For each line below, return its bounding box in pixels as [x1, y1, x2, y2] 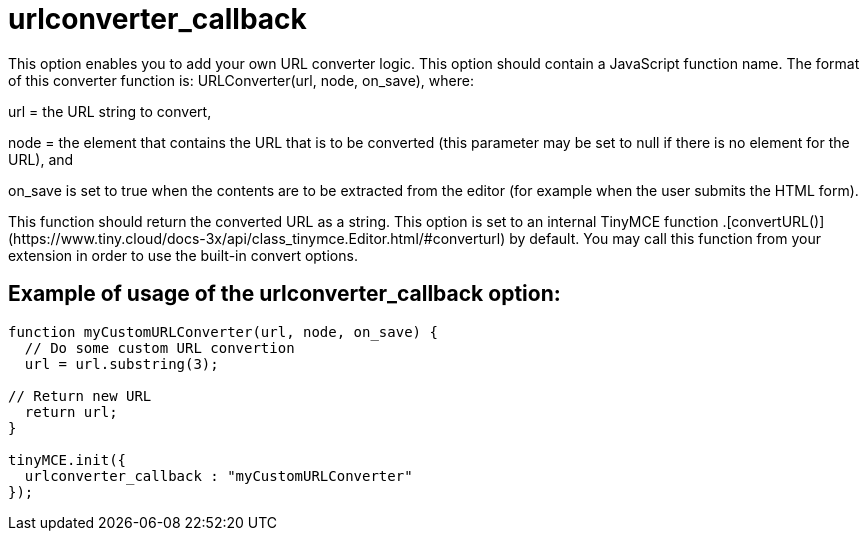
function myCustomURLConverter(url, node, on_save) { [8, 323, 438, 340]
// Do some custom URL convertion [24, 339, 295, 356]
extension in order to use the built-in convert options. [8, 246, 358, 264]
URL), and [8, 150, 74, 168]
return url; [24, 403, 118, 420]
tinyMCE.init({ [8, 451, 127, 468]
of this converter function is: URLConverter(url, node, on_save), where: [8, 71, 474, 89]
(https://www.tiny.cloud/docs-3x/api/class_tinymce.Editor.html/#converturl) [8, 229, 506, 247]
